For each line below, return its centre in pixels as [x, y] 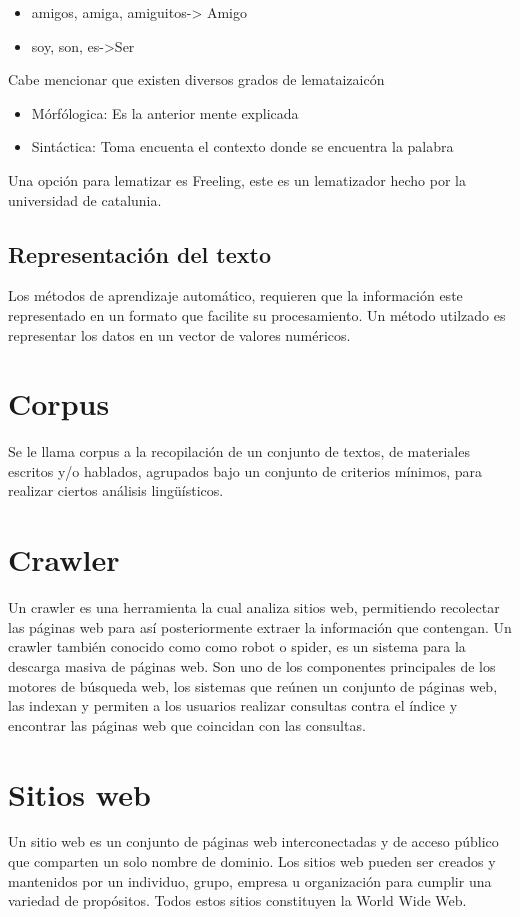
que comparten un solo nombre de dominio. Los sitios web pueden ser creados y [252, 861]
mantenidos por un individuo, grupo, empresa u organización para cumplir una [250, 880]
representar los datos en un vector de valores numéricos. [179, 334]
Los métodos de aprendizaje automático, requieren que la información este [235, 295]
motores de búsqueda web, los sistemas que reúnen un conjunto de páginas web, [253, 685]
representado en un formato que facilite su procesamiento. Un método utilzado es [257, 314]
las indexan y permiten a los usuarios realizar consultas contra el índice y [233, 705]
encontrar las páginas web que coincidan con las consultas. [187, 724]
